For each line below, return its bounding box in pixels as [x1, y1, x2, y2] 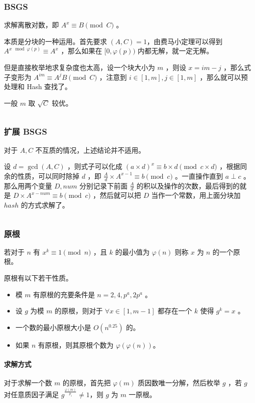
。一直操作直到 [175, 170, 223, 181]
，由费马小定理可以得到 [147, 36, 223, 46]
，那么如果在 [61, 46, 102, 56]
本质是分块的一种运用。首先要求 [4, 36, 107, 46]
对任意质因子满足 [4, 389, 59, 400]
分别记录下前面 [79, 180, 127, 190]
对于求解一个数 [4, 378, 52, 388]
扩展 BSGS [4, 125, 48, 138]
